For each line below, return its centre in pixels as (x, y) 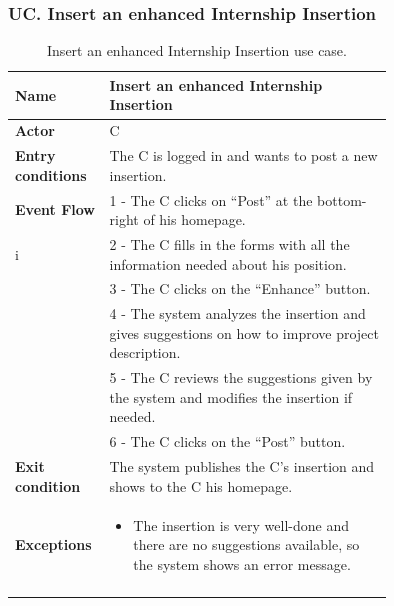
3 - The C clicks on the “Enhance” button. (240, 288)
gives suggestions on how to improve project (244, 332)
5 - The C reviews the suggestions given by (241, 377)
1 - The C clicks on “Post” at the (211, 199)
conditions (51, 174)
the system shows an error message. (242, 563)
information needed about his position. (228, 263)
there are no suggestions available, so (246, 544)
